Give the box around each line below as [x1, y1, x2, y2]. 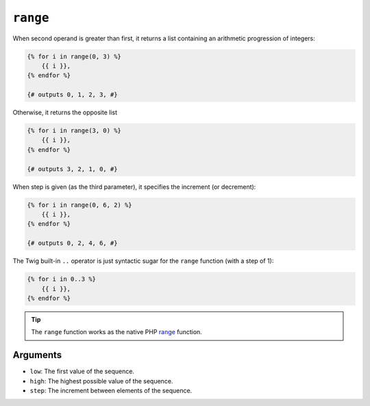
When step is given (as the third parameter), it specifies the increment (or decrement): [12, 182, 256, 191]
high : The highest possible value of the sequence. [29, 377, 173, 385]
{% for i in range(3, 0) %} [27, 127, 121, 135]
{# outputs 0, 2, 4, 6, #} [27, 240, 118, 247]
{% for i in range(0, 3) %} [27, 52, 121, 60]
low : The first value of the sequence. [29, 367, 135, 376]
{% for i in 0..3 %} [27, 275, 96, 283]
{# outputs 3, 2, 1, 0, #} [27, 165, 118, 173]
